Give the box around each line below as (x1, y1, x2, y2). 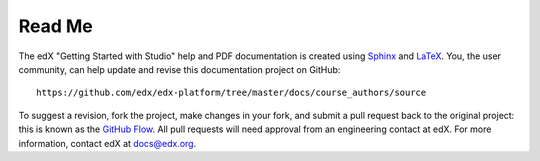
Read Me (18, 15, 94, 37)
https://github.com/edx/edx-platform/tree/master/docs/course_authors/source (36, 87, 427, 99)
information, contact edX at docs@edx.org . (18, 137, 197, 149)
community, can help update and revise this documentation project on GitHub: (18, 63, 341, 75)
